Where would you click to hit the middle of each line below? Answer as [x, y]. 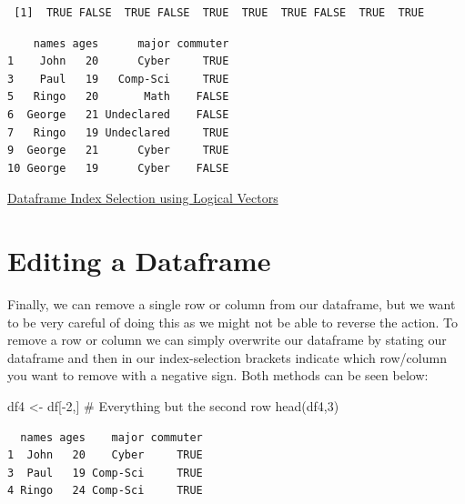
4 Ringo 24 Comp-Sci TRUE [105, 491]
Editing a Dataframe [139, 261]
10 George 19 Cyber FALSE [118, 168]
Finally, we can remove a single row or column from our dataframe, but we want [232, 304]
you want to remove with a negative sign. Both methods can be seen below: [218, 375]
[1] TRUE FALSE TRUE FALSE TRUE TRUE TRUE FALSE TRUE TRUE [219, 13]
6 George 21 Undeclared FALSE [118, 114]
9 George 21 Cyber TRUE [118, 151]
